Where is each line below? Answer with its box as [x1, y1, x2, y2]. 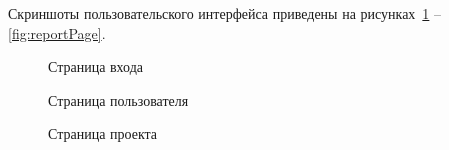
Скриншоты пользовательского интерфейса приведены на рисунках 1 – [8, 3, 442, 23]
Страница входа [48, 56, 144, 77]
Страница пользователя [48, 89, 189, 110]
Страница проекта [48, 123, 158, 144]
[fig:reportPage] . [8, 22, 106, 43]
